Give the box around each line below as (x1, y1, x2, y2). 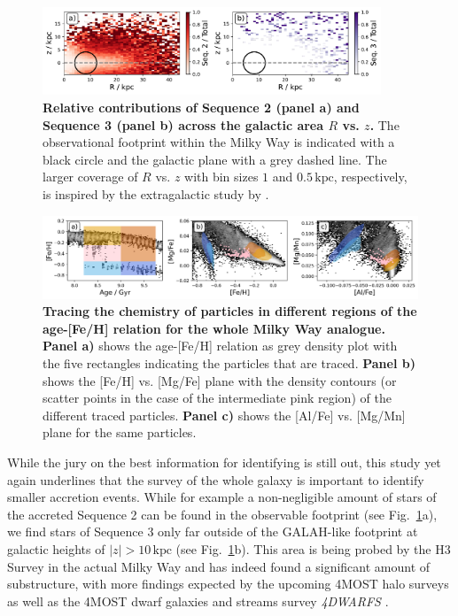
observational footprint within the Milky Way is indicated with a (43, 133, 395, 151)
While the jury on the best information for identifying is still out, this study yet (7, 452, 441, 471)
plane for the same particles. (43, 423, 197, 442)
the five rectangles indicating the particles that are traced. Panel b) (43, 354, 415, 372)
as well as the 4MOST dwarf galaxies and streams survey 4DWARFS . (7, 591, 389, 610)
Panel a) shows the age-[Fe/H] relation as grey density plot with (43, 336, 398, 355)
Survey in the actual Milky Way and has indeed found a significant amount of (7, 557, 431, 575)
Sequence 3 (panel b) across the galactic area (43, 115, 324, 134)
